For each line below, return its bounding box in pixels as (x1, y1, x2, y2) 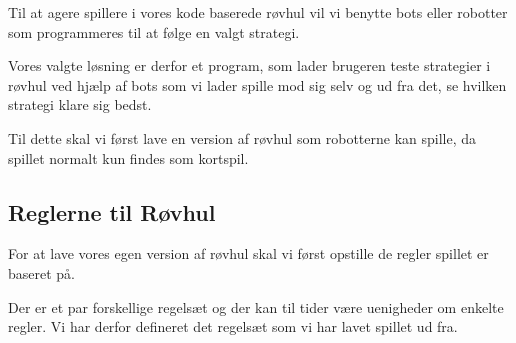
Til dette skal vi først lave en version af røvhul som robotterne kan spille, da (8, 127, 477, 148)
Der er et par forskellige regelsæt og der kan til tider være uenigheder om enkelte (8, 296, 504, 317)
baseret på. (8, 262, 76, 283)
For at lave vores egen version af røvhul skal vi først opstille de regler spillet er (8, 243, 489, 264)
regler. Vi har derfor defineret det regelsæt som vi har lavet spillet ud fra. (8, 316, 458, 337)
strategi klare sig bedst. (8, 94, 152, 115)
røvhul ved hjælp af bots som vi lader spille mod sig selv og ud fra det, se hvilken (8, 74, 507, 95)
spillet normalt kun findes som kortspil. (8, 147, 249, 168)
